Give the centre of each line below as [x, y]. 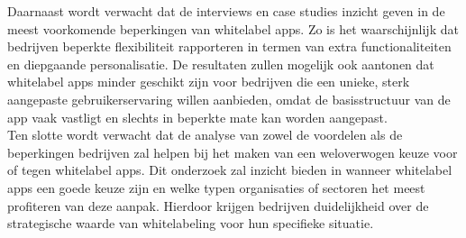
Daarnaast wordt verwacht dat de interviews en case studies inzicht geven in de [226, 11]
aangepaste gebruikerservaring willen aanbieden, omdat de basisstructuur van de [229, 99]
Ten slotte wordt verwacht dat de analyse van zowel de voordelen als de [205, 135]
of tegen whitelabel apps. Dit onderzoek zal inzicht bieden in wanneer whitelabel [230, 170]
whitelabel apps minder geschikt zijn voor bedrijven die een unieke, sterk [209, 82]
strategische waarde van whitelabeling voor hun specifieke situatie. [191, 223]
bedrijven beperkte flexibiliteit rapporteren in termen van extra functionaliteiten [229, 46]
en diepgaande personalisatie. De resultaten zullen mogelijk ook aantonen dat [221, 64]
